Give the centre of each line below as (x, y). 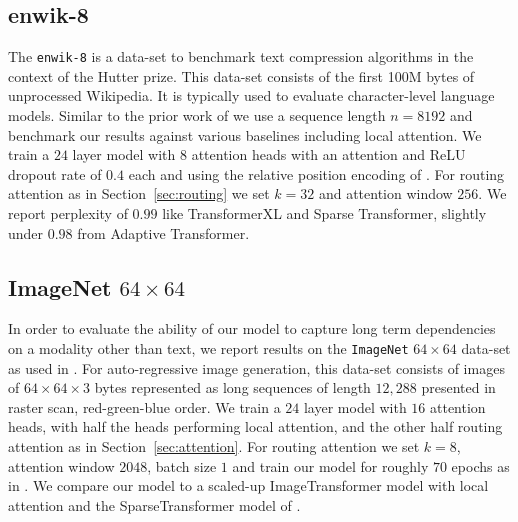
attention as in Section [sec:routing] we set (139, 193)
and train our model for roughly (330, 465)
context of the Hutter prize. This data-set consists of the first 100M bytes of (241, 75)
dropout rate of (55, 173)
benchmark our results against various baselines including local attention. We (245, 134)
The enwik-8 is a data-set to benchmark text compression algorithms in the (241, 56)
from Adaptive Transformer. (163, 232)
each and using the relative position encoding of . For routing (316, 173)
